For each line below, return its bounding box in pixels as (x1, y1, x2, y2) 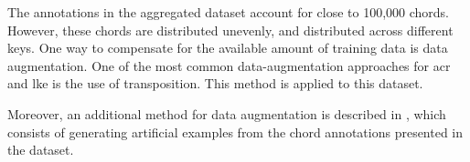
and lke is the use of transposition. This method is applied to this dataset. (7, 74, 423, 93)
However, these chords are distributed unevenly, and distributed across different (7, 20, 454, 39)
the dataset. (7, 140, 74, 159)
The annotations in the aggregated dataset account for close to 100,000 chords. (7, 3, 450, 21)
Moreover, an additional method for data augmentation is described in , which (7, 104, 446, 123)
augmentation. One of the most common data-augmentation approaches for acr (7, 56, 451, 75)
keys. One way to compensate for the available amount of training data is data (7, 38, 448, 57)
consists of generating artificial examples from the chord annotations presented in (7, 122, 464, 141)
